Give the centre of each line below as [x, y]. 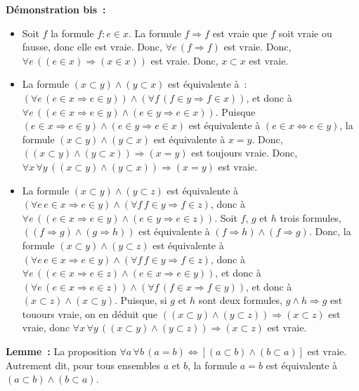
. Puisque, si [141, 300]
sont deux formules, [240, 300]
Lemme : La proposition [61, 351]
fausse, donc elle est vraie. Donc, [92, 47]
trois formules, [311, 217]
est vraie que [240, 33]
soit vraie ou [305, 33]
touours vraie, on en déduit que [90, 313]
